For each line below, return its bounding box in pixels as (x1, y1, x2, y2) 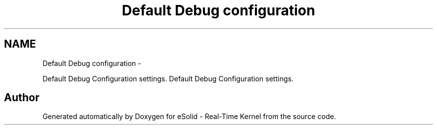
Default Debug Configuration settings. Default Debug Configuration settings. (42, 74, 294, 83)
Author (4, 91, 39, 104)
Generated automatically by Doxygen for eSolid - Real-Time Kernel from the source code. (42, 112, 336, 121)
